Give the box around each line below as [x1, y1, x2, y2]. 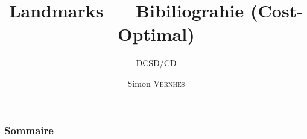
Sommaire [4, 122, 54, 137]
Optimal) [118, 22, 195, 46]
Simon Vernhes [127, 76, 185, 89]
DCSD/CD [136, 57, 177, 69]
